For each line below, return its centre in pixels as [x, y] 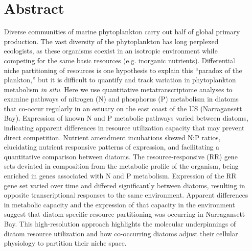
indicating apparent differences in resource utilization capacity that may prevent [124, 128]
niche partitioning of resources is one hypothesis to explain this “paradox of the [123, 70]
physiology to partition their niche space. [65, 243]
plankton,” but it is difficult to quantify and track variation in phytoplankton [120, 80]
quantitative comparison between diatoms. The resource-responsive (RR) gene [121, 156]
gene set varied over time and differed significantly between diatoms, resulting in [125, 185]
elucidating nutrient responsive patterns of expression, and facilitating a [112, 147]
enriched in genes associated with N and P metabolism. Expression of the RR [120, 176]
